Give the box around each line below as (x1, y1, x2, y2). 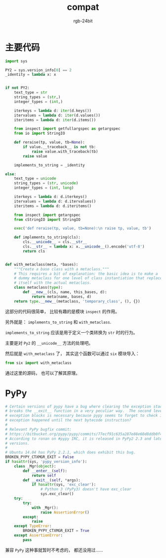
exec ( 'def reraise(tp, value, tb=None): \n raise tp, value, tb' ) (14, 226, 152, 231)
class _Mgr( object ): (14, 463, 56, 469)
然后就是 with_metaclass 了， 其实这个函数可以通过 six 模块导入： (5, 351, 140, 356)
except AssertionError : (14, 533, 63, 538)
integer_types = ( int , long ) (14, 185, 74, 191)
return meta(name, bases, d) (31, 294, 92, 299)
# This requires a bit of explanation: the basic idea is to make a (14, 271, 158, 276)
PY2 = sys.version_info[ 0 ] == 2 (5, 67, 72, 73)
